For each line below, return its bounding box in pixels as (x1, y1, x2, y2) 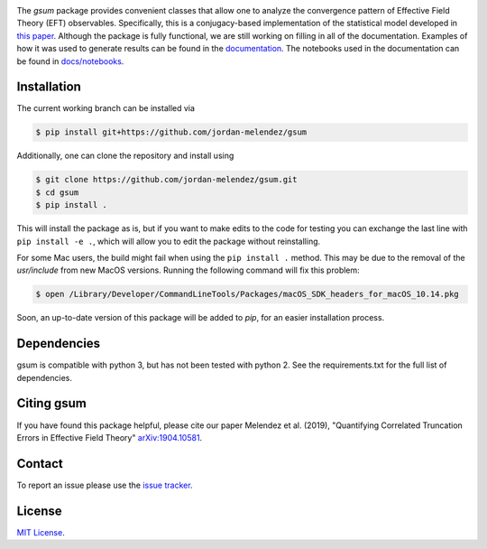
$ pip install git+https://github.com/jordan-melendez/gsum (35, 127, 308, 137)
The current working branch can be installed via (16, 103, 196, 114)
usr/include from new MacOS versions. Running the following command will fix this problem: (16, 265, 360, 275)
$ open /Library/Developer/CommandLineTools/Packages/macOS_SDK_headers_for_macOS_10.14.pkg (35, 289, 459, 300)
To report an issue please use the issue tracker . (16, 479, 193, 490)
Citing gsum (16, 395, 87, 411)
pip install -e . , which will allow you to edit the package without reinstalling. (16, 236, 321, 247)
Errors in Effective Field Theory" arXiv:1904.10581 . (16, 432, 203, 442)
